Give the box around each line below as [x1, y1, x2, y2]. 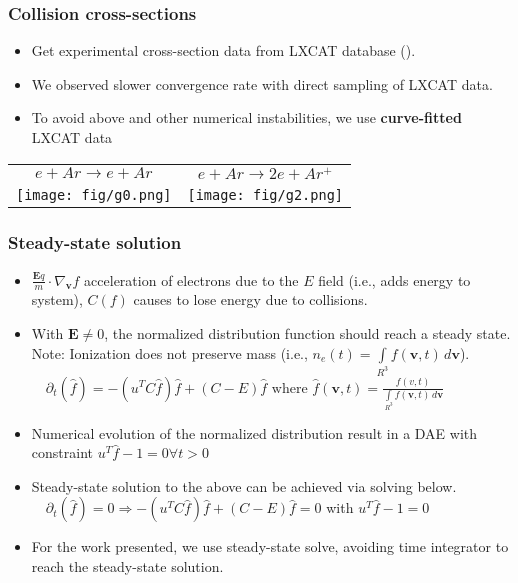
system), [31, 289, 83, 310]
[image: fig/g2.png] [187, 187, 343, 204]
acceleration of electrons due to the [84, 269, 299, 290]
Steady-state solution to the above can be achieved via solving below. [31, 475, 457, 496]
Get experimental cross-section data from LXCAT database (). [31, 40, 416, 61]
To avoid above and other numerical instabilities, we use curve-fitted [31, 107, 462, 128]
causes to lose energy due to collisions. [133, 289, 368, 310]
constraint [31, 442, 93, 463]
